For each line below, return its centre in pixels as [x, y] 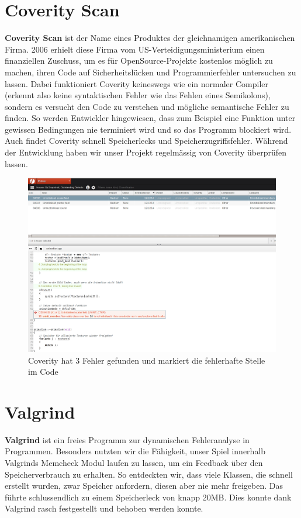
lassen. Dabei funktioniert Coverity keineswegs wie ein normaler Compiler [137, 83]
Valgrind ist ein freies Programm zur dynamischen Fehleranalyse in [127, 439]
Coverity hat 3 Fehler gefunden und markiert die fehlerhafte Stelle [147, 360]
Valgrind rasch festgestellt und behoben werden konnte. [104, 508]
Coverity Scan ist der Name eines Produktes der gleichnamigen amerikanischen [150, 38]
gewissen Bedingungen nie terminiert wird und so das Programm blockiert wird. [148, 129]
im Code [43, 372]
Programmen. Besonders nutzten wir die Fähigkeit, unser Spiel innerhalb [135, 451]
